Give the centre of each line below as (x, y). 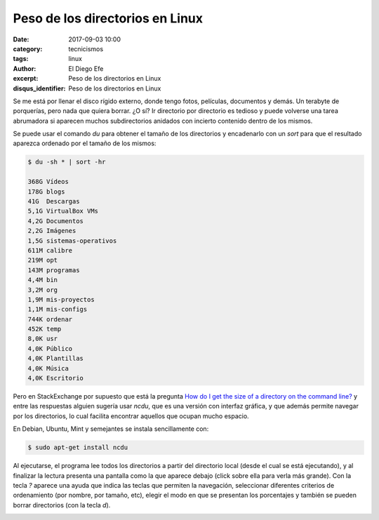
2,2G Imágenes (52, 231)
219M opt (43, 260)
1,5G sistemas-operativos (72, 241)
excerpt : (26, 79)
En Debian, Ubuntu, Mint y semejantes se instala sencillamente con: (111, 429)
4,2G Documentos (56, 221)
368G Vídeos (48, 182)
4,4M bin (43, 280)
